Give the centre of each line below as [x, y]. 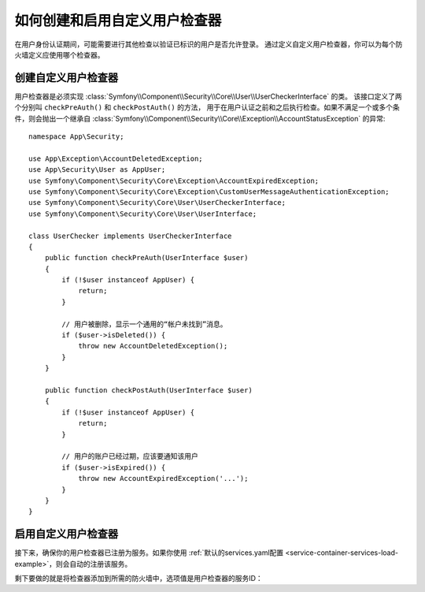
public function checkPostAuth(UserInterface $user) [149, 390]
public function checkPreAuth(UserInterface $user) [146, 258]
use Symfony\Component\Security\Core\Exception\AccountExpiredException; [174, 181]
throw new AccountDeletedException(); [153, 346]
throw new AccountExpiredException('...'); [163, 478]
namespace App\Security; [76, 137]
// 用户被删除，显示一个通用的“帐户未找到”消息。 [144, 324]
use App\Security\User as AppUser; [97, 170]
